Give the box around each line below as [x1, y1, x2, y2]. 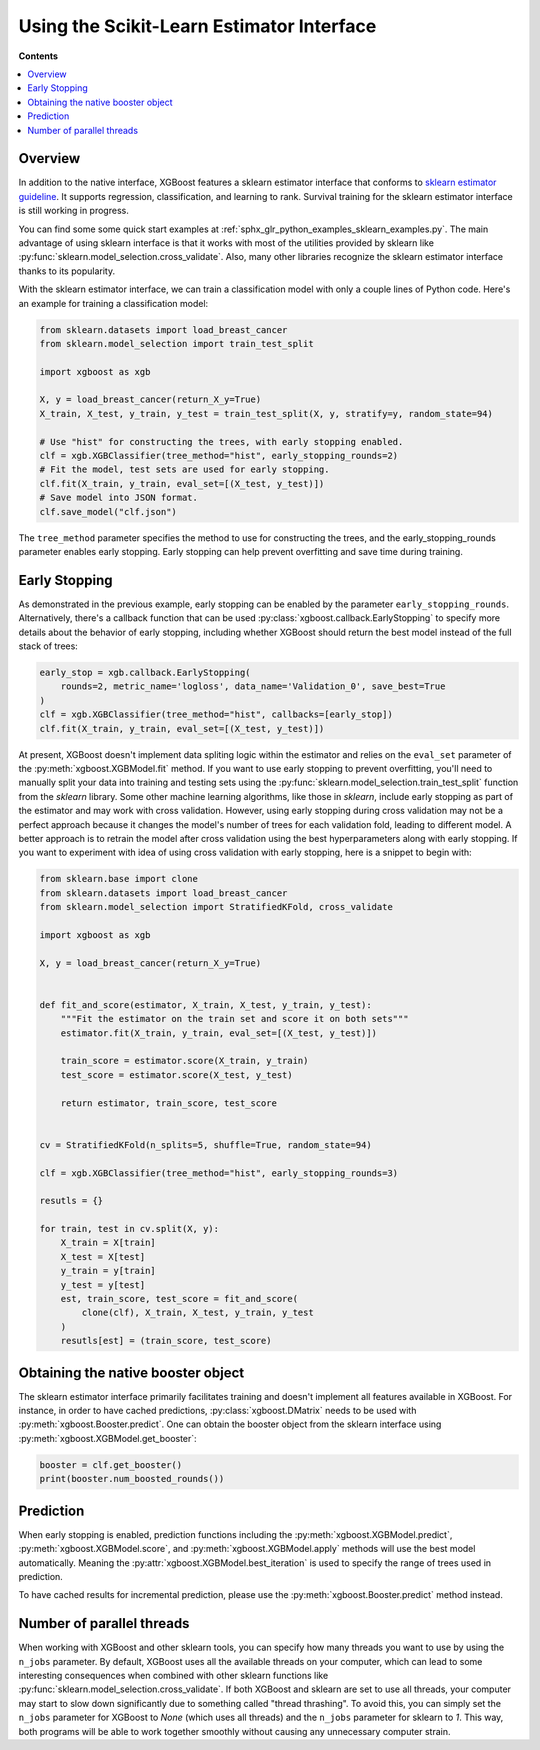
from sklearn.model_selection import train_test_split [39, 338, 314, 349]
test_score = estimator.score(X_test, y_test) [60, 1069, 294, 1080]
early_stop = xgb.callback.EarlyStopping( [39, 667, 251, 679]
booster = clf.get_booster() [39, 1459, 183, 1470]
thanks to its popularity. [18, 265, 115, 277]
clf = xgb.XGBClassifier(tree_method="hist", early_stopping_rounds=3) [39, 1167, 399, 1179]
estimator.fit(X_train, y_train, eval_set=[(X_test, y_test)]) [60, 1027, 378, 1039]
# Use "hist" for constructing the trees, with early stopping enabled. [39, 436, 404, 447]
